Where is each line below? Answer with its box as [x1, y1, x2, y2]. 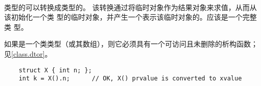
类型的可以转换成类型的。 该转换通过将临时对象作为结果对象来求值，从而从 [4, 2, 257, 12]
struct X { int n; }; [18, 66, 92, 74]
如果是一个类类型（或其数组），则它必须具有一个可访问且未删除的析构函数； [4, 38, 258, 49]
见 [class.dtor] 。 [4, 48, 52, 59]
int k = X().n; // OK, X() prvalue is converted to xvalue [18, 75, 242, 82]
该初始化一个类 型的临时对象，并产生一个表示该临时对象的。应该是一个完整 [4, 12, 257, 22]
